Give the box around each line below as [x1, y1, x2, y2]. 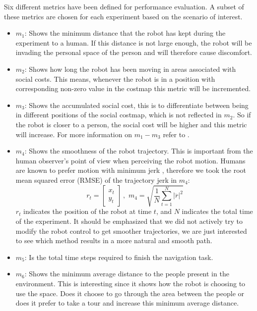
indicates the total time [182, 206, 253, 216]
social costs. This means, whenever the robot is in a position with [15, 73, 215, 84]
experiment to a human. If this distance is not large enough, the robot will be [15, 37, 252, 48]
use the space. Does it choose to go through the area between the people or [15, 288, 245, 298]
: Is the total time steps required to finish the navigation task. [24, 252, 213, 262]
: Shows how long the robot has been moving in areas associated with [24, 63, 236, 74]
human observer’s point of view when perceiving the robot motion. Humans [15, 155, 246, 165]
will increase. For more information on [15, 129, 132, 139]
